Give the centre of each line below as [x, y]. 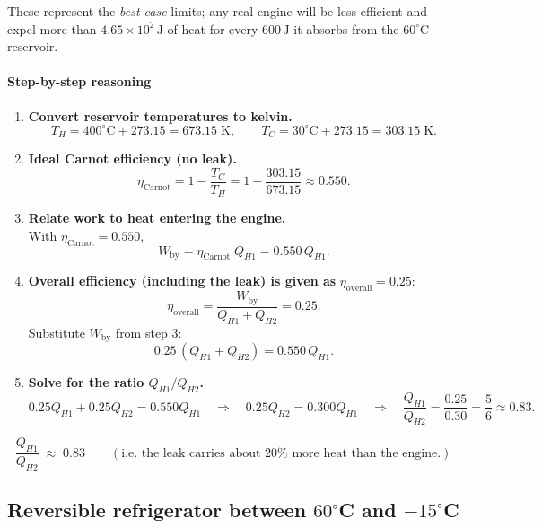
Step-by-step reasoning [79, 81]
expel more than [52, 28]
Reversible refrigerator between [157, 510]
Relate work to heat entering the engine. [157, 218]
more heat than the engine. [367, 453]
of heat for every [213, 28]
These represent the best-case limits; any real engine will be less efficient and [218, 11]
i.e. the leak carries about [191, 453]
